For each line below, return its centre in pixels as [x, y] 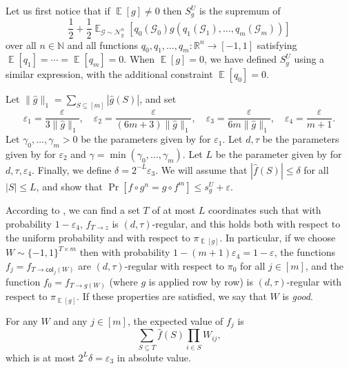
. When [139, 59]
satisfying [277, 44]
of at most [174, 210]
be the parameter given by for [279, 153]
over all [21, 44]
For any [22, 320]
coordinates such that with [265, 210]
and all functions [103, 44]
